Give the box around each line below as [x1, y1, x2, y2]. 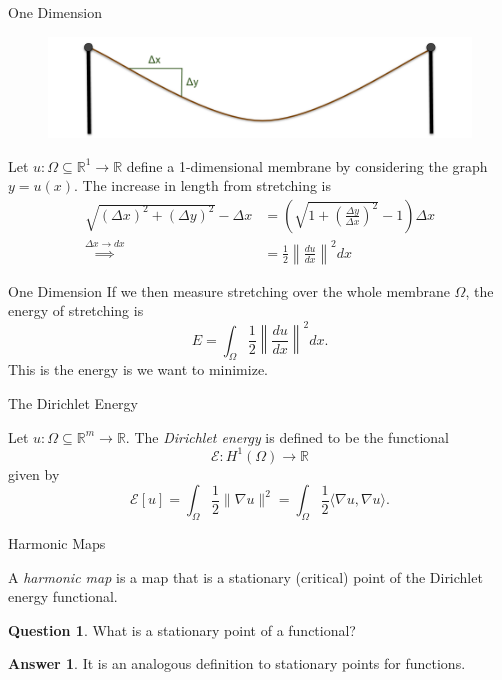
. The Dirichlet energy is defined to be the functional [125, 426, 450, 447]
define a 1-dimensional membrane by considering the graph [126, 155, 488, 176]
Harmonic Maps [8, 533, 106, 554]
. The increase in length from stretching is [74, 175, 332, 196]
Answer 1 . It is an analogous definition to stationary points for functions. [8, 653, 466, 674]
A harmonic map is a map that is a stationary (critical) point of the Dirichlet [8, 566, 483, 587]
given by [8, 463, 60, 484]
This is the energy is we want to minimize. [8, 359, 268, 380]
